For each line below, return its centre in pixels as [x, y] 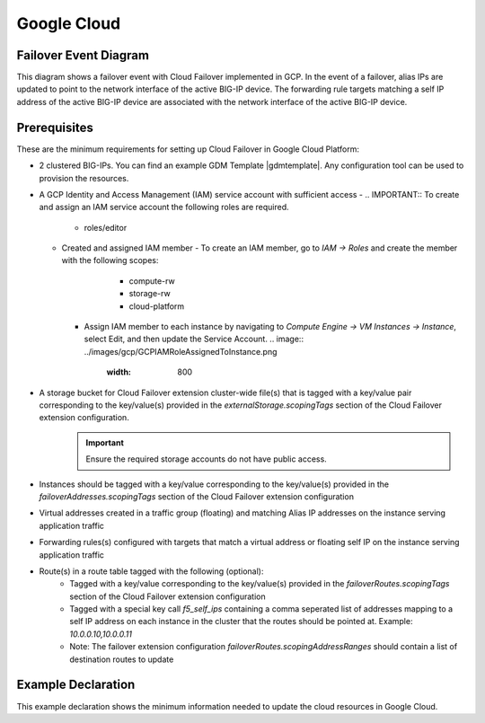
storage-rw [150, 294]
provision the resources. [84, 178]
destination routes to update [122, 659]
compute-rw [152, 281]
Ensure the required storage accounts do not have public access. [206, 459]
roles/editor [106, 227]
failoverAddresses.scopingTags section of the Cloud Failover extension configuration [197, 496]
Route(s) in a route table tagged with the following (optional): [151, 571]
